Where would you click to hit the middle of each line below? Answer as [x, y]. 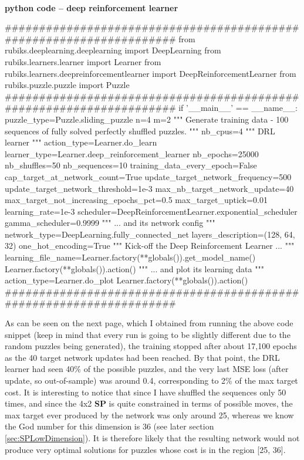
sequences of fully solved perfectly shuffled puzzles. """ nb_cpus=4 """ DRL [140, 131]
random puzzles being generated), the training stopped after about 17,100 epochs [151, 346]
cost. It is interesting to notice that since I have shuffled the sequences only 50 [146, 392]
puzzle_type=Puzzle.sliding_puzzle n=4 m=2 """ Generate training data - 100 [147, 119]
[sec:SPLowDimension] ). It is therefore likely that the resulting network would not [152, 437]
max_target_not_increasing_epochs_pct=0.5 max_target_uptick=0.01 [136, 200]
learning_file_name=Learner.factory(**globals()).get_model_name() [130, 257]
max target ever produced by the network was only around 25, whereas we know [149, 415]
